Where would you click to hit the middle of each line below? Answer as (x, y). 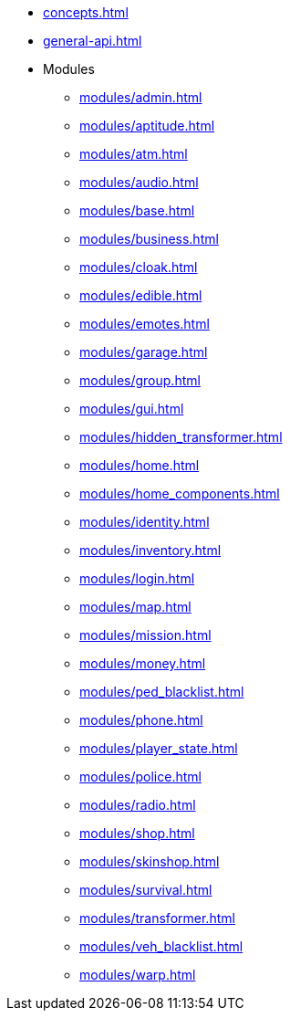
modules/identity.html (145, 522)
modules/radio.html (138, 805)
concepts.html (86, 12)
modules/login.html (137, 578)
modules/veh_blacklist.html (161, 946)
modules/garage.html (144, 352)
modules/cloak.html (139, 267)
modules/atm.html (134, 154)
